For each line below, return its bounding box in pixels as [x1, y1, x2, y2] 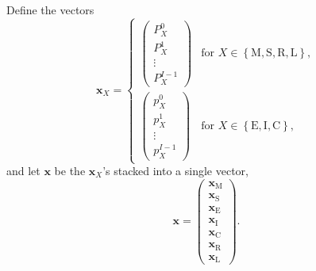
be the [54, 162, 86, 179]
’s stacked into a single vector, [102, 162, 249, 179]
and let [6, 162, 40, 179]
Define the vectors [6, 2, 94, 17]
